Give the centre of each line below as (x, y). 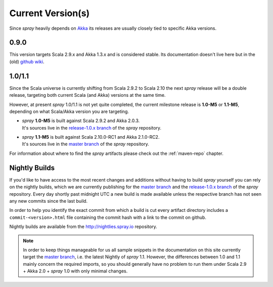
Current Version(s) (50, 13)
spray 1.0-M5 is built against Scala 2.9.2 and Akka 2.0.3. (81, 121)
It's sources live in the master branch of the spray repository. (85, 144)
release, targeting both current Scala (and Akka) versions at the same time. (87, 95)
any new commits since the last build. (49, 201)
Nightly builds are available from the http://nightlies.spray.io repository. (83, 226)
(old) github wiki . (27, 62)
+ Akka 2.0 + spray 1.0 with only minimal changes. (75, 271)
